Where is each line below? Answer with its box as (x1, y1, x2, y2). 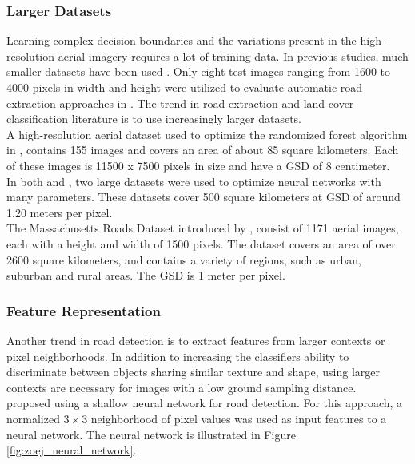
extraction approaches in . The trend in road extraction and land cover (6, 94, 354, 111)
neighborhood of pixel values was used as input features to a (90, 410, 387, 426)
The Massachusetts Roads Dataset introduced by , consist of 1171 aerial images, (6, 220, 399, 236)
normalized (6, 410, 60, 426)
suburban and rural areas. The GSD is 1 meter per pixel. (6, 267, 285, 284)
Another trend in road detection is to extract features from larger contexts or (6, 331, 385, 348)
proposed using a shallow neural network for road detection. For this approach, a (6, 395, 403, 411)
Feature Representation (6, 300, 161, 320)
